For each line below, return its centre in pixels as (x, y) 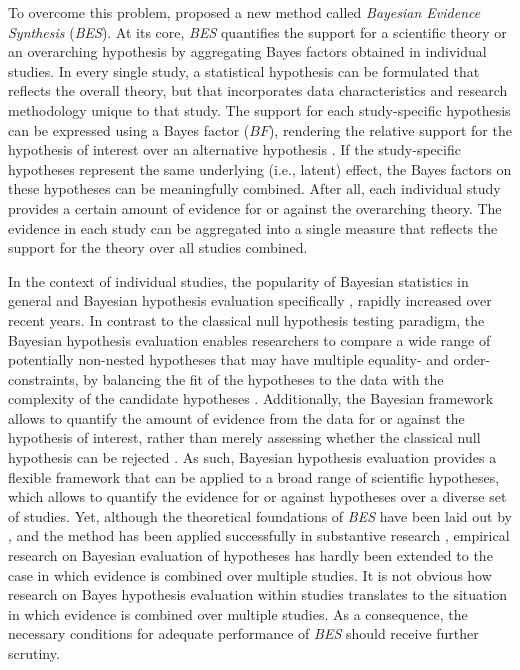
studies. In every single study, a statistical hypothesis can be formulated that (244, 70)
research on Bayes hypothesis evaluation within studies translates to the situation (258, 594)
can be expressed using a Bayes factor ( (129, 129)
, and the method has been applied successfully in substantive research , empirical (259, 535)
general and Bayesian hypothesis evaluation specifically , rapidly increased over (250, 300)
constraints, (43, 378)
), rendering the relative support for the (390, 129)
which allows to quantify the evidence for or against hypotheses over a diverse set (257, 496)
